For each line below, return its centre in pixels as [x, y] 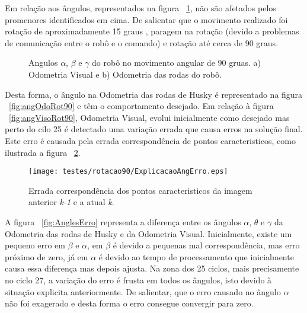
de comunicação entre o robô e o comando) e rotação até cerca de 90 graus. [142, 42]
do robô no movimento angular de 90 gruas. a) [176, 63]
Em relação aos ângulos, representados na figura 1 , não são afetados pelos [140, 8]
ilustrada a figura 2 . [43, 152]
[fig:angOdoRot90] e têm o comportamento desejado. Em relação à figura [141, 106]
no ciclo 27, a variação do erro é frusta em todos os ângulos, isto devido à [138, 280]
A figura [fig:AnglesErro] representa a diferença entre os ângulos [123, 221]
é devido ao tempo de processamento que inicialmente [196, 256]
